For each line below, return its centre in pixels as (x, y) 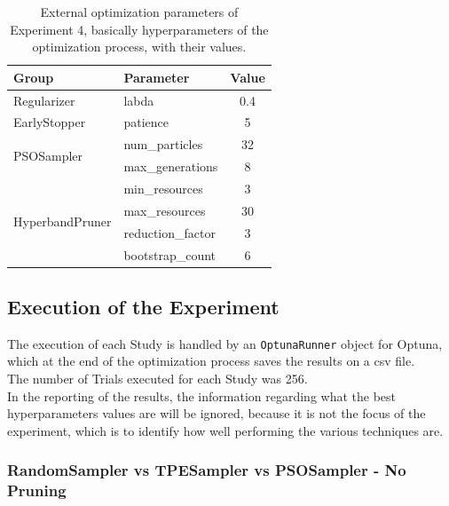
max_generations (171, 166)
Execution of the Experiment (143, 307)
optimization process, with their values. (139, 47)
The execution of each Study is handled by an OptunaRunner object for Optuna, (225, 343)
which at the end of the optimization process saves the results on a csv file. (211, 361)
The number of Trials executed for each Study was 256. (158, 379)
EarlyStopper (50, 122)
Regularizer (44, 100)
